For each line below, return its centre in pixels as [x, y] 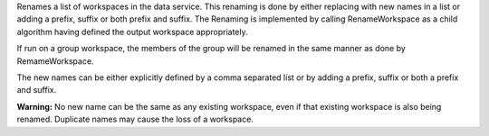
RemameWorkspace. [55, 61]
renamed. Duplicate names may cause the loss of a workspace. [135, 119]
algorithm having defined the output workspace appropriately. [132, 32]
